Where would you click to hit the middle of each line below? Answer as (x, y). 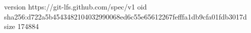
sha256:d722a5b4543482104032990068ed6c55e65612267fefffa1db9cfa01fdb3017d (126, 16)
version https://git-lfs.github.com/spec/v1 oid (76, 6)
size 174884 (22, 26)
